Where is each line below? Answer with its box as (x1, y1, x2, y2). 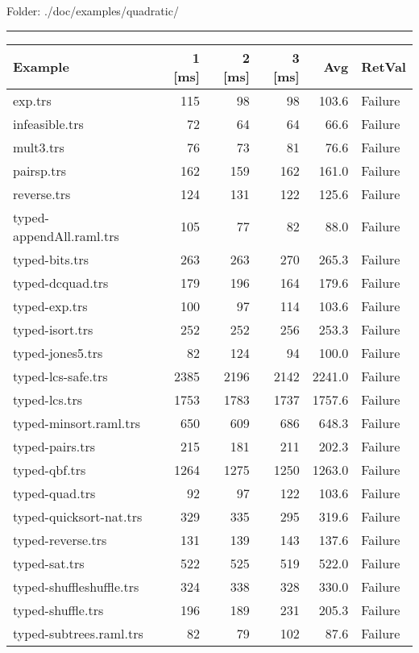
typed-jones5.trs (13, 343, 103, 362)
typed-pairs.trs (13, 436, 96, 455)
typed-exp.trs (13, 296, 88, 315)
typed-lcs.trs (13, 389, 83, 409)
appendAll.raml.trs (13, 226, 119, 245)
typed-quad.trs (13, 483, 96, 502)
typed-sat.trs (13, 553, 85, 572)
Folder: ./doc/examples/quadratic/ (6, 2, 179, 19)
